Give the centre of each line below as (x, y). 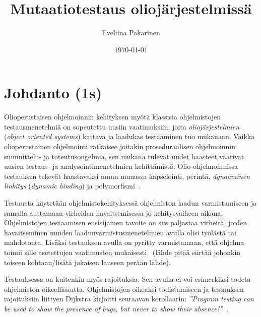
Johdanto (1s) (53, 92)
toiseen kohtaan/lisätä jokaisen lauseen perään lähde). (87, 262)
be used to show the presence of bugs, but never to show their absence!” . (116, 308)
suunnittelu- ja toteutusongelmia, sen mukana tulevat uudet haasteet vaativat (124, 156)
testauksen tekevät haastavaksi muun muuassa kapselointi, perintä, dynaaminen (127, 176)
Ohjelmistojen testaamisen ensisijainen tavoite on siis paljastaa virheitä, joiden (126, 223)
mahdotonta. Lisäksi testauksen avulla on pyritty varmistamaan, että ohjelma (124, 242)
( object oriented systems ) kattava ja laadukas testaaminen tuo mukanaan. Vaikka (129, 136)
